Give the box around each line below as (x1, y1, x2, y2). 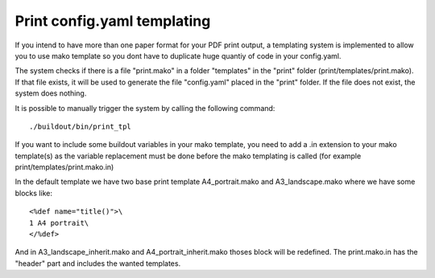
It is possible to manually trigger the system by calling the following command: (14, 103, 275, 112)
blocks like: (14, 188, 52, 198)
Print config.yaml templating (14, 12, 211, 30)
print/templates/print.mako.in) (14, 162, 114, 172)
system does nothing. (14, 88, 87, 98)
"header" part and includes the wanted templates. (14, 258, 181, 268)
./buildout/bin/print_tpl (29, 121, 132, 131)
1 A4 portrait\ (29, 218, 89, 227)
